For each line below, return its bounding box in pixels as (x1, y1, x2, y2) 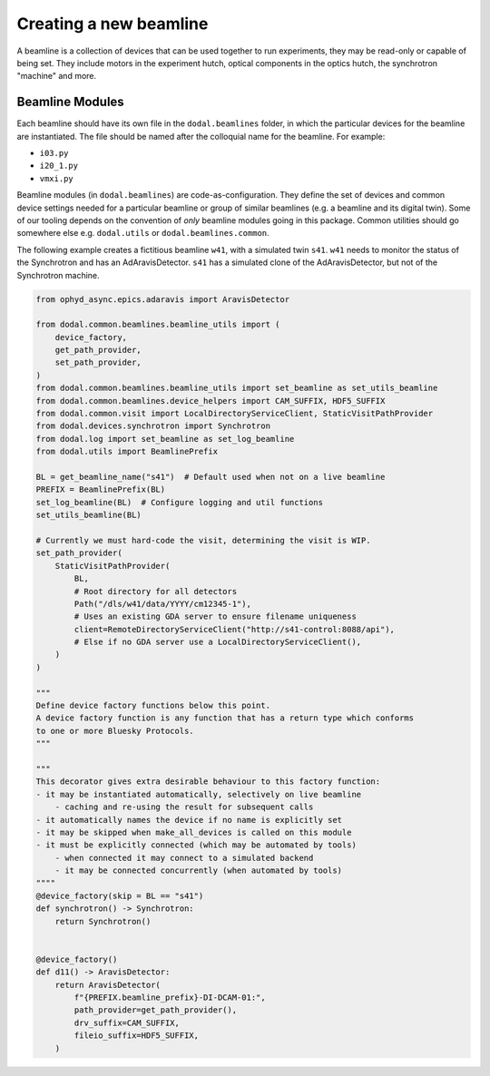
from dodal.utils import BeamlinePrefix (35, 446, 218, 457)
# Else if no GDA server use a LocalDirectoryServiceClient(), (73, 637, 362, 648)
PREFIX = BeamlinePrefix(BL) (35, 484, 166, 494)
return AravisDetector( (54, 980, 161, 990)
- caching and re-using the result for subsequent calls (54, 802, 314, 812)
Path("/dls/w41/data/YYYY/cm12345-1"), (73, 599, 251, 609)
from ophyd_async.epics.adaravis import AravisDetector (35, 294, 290, 304)
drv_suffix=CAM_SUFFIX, (73, 1017, 181, 1028)
